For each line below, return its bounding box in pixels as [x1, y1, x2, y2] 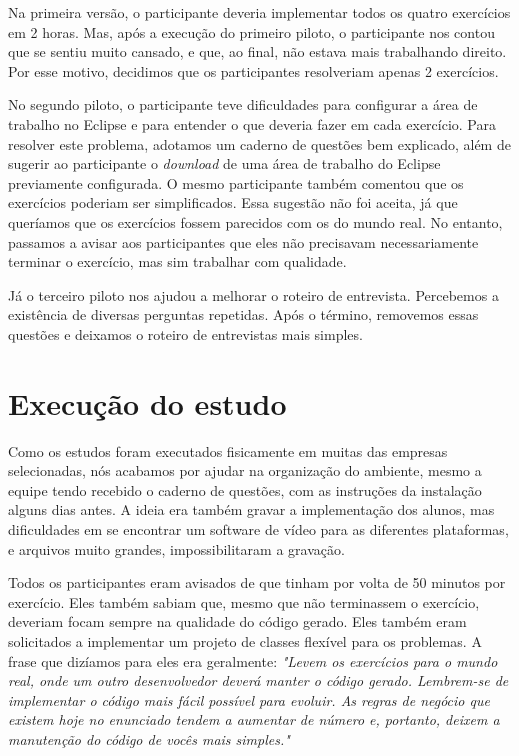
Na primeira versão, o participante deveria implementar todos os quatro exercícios [8, 2, 511, 22]
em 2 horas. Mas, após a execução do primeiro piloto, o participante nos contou [8, 21, 495, 42]
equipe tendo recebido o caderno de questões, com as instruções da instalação [8, 479, 482, 500]
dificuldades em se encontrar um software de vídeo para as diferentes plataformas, [8, 519, 509, 539]
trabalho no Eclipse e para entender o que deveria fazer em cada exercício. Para [8, 113, 496, 134]
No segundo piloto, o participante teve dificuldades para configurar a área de [8, 94, 478, 115]
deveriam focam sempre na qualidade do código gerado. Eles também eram [8, 611, 467, 632]
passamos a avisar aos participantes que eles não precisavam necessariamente [8, 231, 479, 252]
